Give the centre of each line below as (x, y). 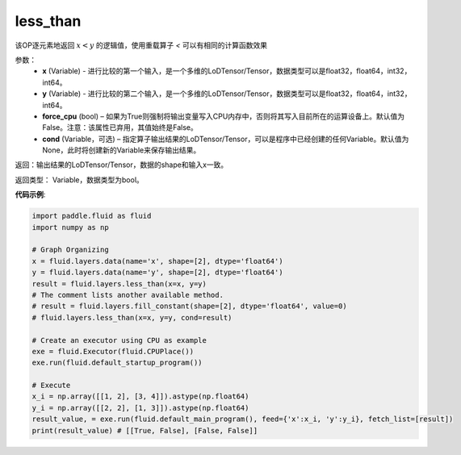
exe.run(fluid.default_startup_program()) (117, 363)
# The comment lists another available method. (128, 295)
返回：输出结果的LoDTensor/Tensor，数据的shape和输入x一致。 (122, 165)
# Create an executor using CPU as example (119, 340)
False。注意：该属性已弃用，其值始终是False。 (120, 127)
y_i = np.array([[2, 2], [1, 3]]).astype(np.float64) (140, 408)
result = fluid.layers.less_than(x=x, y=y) (119, 284)
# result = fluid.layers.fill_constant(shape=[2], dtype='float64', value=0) (189, 306)
